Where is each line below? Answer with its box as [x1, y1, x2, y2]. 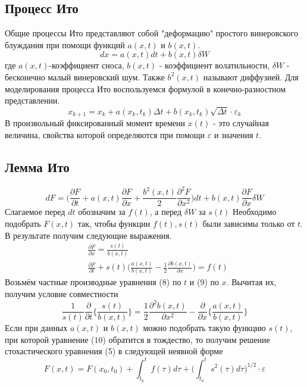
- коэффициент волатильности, [159, 59, 270, 71]
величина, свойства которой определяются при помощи [5, 128, 205, 141]
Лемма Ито [5, 157, 70, 176]
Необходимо [233, 205, 277, 218]
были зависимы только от [202, 217, 295, 229]
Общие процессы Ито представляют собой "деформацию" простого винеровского [5, 27, 298, 39]
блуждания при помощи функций [5, 38, 125, 51]
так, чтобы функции [77, 217, 151, 229]
